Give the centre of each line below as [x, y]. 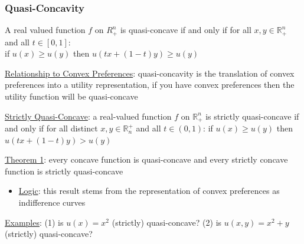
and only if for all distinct [51, 128]
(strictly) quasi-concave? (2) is [167, 222]
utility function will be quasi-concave [71, 96]
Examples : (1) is [34, 222]
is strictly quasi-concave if [252, 116]
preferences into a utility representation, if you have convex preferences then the [150, 85]
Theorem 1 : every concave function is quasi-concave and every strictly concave [146, 159]
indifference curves [52, 202]
